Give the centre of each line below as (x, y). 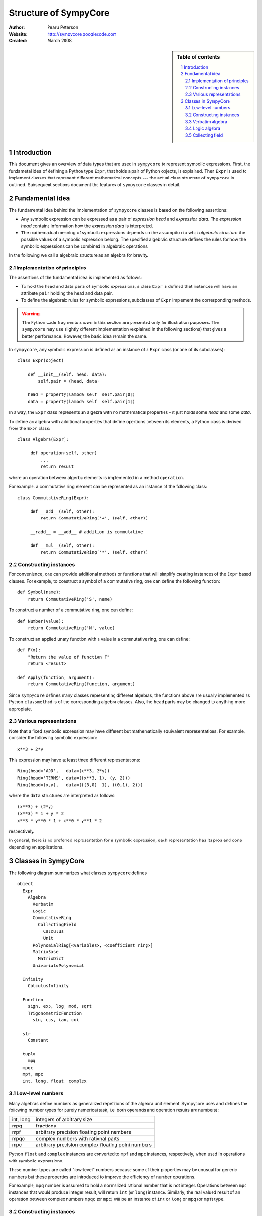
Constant (38, 1040)
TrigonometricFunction (55, 1013)
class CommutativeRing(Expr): (54, 498)
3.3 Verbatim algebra (206, 122)
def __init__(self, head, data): (67, 374)
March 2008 (60, 41)
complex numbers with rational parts (78, 1139)
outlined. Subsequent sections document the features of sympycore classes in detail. (95, 184)
